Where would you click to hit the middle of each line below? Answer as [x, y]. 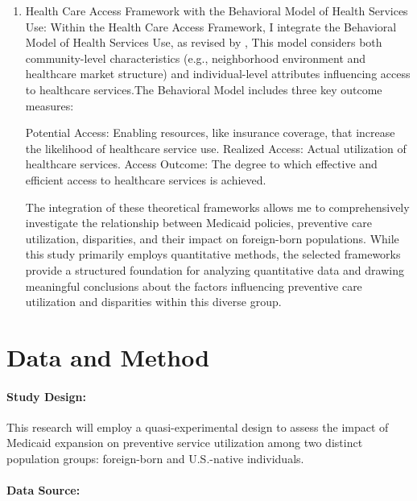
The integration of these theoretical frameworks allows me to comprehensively [217, 207]
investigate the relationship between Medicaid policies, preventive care [198, 223]
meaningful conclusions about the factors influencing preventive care [194, 286]
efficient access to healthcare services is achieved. [146, 179]
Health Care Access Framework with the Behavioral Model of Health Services [217, 10]
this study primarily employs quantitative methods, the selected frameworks [213, 254]
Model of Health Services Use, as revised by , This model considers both [204, 42]
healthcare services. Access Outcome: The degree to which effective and [201, 164]
